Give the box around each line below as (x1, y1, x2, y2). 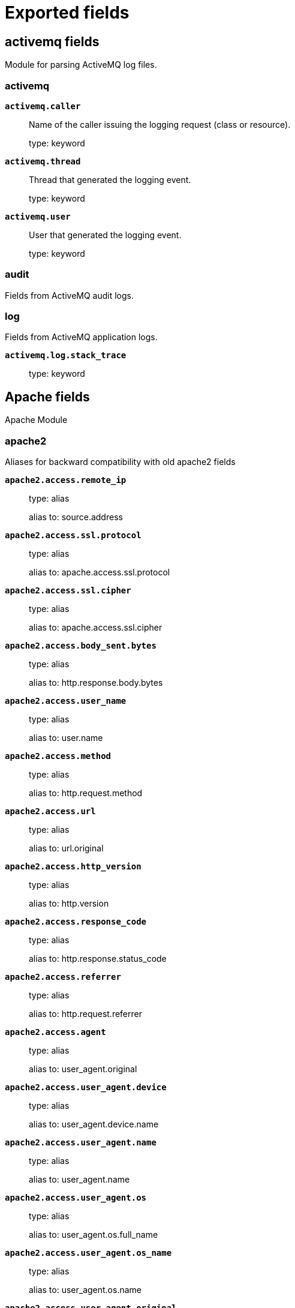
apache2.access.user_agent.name (5, 1138, 156, 1148)
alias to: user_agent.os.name (29, 1285, 142, 1295)
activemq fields (5, 34, 100, 49)
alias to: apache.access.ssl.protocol (29, 567, 170, 578)
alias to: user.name (29, 733, 103, 743)
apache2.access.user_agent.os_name (5, 1248, 172, 1258)
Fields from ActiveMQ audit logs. (5, 290, 134, 301)
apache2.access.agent (5, 1027, 106, 1037)
